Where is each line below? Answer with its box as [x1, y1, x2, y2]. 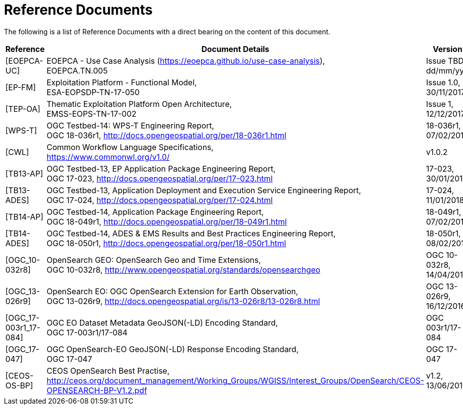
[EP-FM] [5, 82, 36, 92]
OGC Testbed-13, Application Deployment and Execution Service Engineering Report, [46, 185, 361, 195]
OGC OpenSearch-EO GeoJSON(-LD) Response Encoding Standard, [46, 344, 299, 354]
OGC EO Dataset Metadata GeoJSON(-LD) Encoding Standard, [46, 317, 278, 328]
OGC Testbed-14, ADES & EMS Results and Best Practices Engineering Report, [46, 228, 336, 238]
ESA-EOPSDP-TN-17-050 [46, 87, 140, 97]
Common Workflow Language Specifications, [46, 142, 214, 152]
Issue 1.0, [426, 77, 461, 87]
